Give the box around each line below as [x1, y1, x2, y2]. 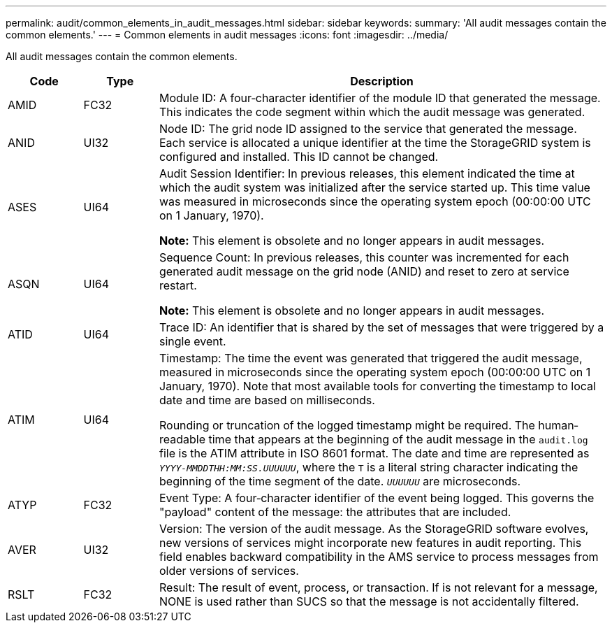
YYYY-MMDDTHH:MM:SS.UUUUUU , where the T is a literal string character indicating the [159, 460, 578, 474]
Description [350, 74, 414, 88]
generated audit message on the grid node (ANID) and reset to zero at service [159, 264, 569, 278]
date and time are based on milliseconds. [159, 393, 375, 407]
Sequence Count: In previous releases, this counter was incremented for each [159, 250, 569, 264]
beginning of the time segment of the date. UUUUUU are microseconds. [159, 474, 521, 488]
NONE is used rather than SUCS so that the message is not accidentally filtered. [159, 594, 579, 608]
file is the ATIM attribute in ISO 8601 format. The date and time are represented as [159, 446, 590, 460]
